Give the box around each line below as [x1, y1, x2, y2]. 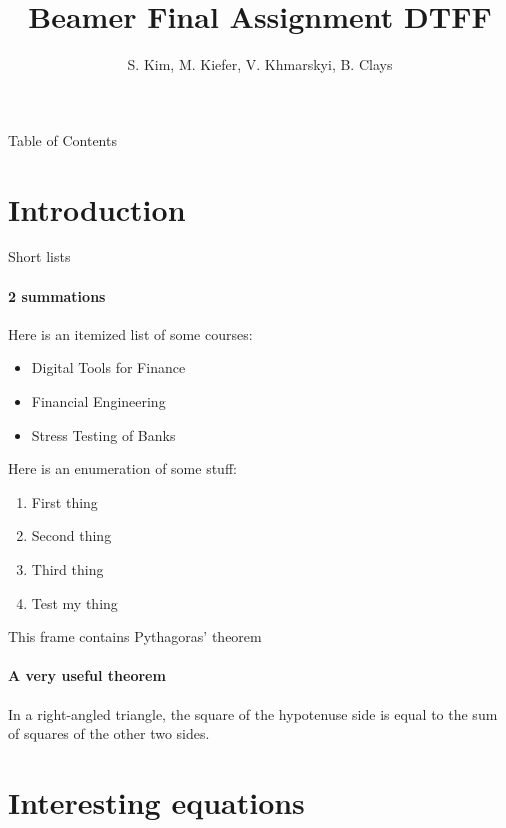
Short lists [8, 246, 71, 267]
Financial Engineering [31, 391, 166, 412]
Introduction [8, 188, 186, 229]
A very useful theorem [8, 665, 166, 686]
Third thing [31, 558, 104, 579]
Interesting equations [8, 781, 305, 822]
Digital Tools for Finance [31, 357, 186, 378]
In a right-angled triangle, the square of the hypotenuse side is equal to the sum [8, 703, 498, 724]
